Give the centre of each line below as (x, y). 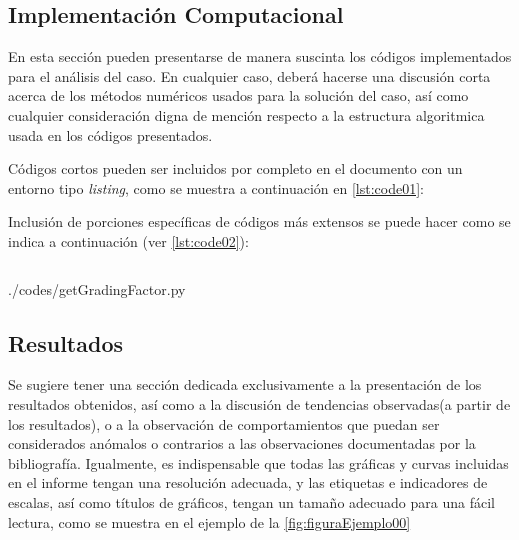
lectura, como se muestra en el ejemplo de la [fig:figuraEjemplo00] (209, 521)
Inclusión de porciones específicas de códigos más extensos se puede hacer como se (259, 221)
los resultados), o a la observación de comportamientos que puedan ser (224, 423)
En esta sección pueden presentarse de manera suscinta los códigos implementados (260, 56)
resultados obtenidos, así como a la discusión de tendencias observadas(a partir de (259, 403)
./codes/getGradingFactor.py (97, 288)
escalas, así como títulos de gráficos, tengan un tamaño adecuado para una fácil (251, 501)
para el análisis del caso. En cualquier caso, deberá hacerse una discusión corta (249, 75)
